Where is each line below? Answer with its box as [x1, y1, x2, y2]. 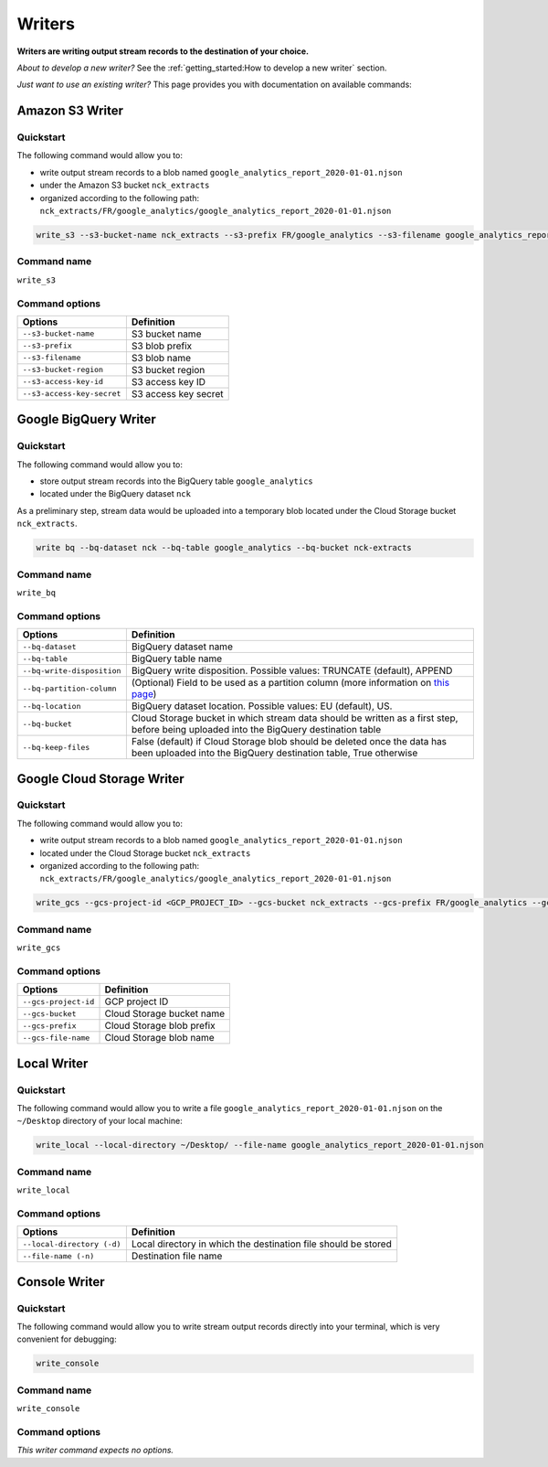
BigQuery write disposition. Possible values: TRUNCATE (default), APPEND [131, 664, 453, 677]
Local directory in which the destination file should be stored [131, 1237, 392, 1250]
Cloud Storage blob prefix [104, 1020, 216, 1033]
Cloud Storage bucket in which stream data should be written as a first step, [131, 712, 458, 724]
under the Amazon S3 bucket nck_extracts [39, 179, 210, 191]
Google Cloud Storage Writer [16, 771, 184, 787]
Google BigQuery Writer [16, 412, 157, 427]
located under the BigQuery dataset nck [39, 488, 192, 499]
